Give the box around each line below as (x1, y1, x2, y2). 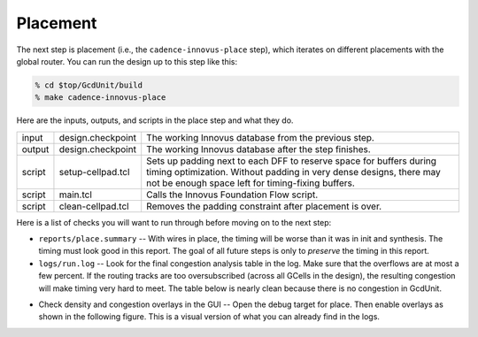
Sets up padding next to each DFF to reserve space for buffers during (146, 155, 437, 167)
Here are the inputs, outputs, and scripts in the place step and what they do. (16, 115, 294, 126)
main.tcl (58, 188, 93, 201)
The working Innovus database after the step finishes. (146, 142, 371, 155)
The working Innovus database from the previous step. (146, 131, 375, 143)
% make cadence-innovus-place (35, 93, 166, 103)
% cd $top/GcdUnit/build (35, 80, 143, 90)
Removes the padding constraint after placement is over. (146, 200, 382, 212)
